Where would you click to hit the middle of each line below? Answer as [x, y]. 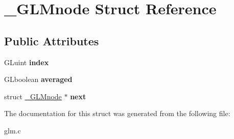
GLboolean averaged [38, 79]
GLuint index [27, 62]
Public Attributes [52, 40]
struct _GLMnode [33, 96]
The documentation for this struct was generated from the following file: [117, 113]
